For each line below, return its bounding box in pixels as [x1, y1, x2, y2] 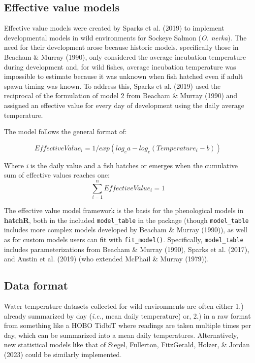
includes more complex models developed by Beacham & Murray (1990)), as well [4, 224, 248, 235]
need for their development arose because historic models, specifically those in [4, 42, 239, 52]
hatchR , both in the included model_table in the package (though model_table [4, 215, 249, 225]
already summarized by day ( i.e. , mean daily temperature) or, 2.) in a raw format [4, 310, 251, 321]
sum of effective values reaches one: [4, 170, 110, 180]
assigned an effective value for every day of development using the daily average [4, 100, 244, 110]
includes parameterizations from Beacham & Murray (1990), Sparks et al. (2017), [4, 244, 250, 254]
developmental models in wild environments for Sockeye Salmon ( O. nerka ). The [4, 32, 247, 42]
